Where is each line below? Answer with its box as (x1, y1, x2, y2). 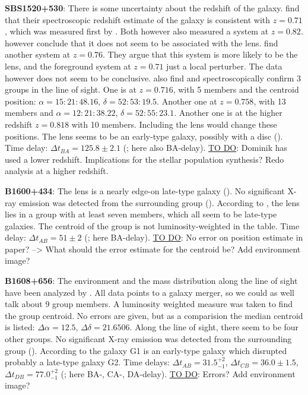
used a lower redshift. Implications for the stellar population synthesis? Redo (5, 153, 284, 165)
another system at (5, 48, 71, 61)
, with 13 (253, 94, 286, 107)
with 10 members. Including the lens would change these (71, 118, 277, 130)
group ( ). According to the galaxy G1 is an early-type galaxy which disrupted (5, 344, 287, 356)
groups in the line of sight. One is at (5, 83, 136, 96)
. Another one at (157, 94, 217, 107)
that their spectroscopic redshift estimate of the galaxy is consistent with (5, 13, 271, 26)
